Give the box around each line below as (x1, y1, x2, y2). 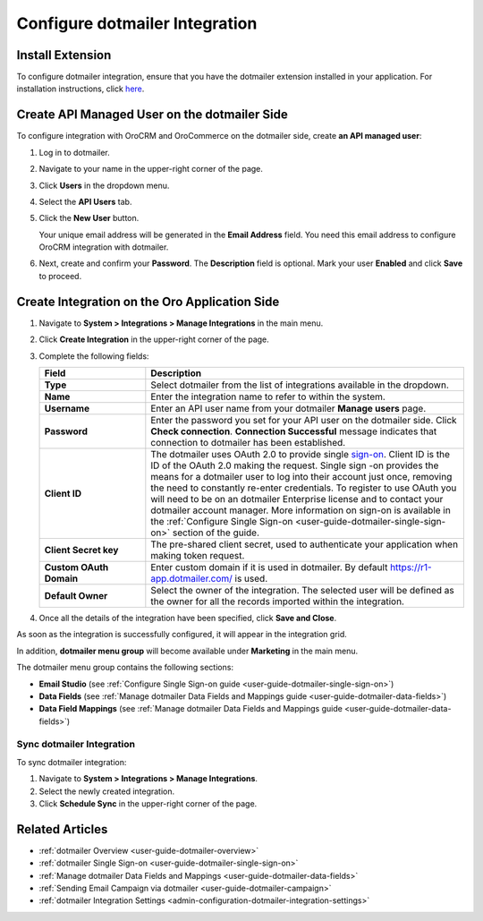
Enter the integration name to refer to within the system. (150, 390, 386, 403)
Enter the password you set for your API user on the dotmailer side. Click (150, 414, 457, 426)
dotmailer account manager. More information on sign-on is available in (150, 504, 451, 516)
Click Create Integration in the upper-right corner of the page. (38, 334, 270, 345)
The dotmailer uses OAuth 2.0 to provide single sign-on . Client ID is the (150, 448, 451, 460)
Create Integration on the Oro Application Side (16, 294, 280, 309)
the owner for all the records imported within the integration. (150, 595, 404, 608)
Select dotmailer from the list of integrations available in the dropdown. (150, 379, 449, 391)
